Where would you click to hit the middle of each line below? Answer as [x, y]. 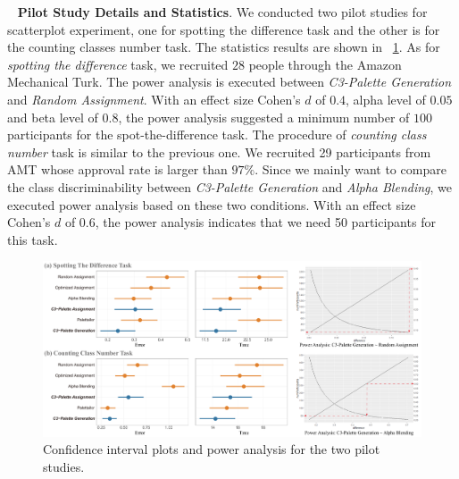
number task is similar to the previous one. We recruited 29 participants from [219, 151]
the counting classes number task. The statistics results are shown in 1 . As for [224, 47]
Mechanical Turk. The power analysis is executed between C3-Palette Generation [229, 82]
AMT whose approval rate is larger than [117, 169]
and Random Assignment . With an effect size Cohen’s [154, 99]
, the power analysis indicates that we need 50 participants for [265, 222]
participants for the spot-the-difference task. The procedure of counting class [217, 134]
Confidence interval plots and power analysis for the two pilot [212, 449]
